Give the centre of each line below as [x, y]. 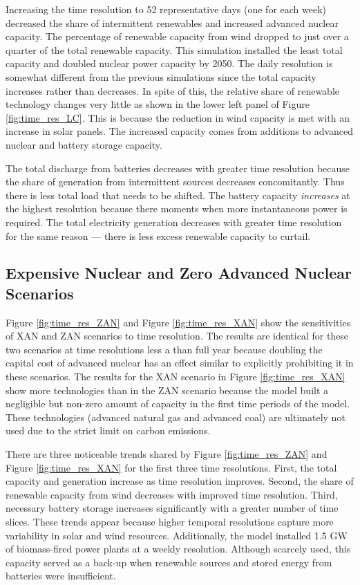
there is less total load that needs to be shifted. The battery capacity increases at [178, 195]
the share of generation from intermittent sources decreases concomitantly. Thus [175, 182]
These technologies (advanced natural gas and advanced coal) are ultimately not [176, 417]
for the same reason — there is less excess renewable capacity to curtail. [158, 235]
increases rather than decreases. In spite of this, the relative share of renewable [172, 90]
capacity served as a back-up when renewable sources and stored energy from [169, 562]
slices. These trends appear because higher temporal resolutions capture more [170, 521]
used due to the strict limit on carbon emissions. [108, 430]
